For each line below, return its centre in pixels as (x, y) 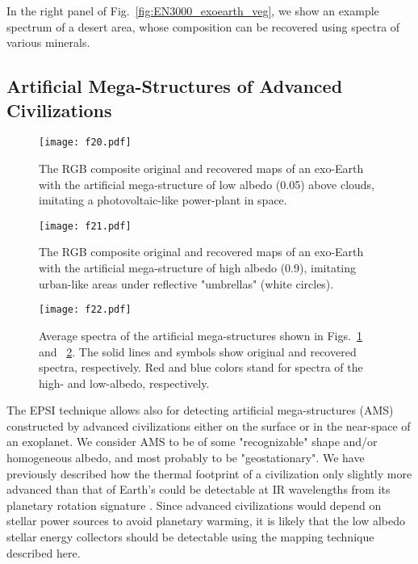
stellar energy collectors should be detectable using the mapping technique (190, 537)
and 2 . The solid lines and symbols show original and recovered (198, 351)
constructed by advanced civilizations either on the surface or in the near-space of (209, 425)
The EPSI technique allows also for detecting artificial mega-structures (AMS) (200, 410)
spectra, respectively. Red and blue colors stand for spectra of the (201, 367)
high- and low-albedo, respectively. (124, 383)
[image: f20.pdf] (85, 143)
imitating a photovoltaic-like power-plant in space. (163, 200)
